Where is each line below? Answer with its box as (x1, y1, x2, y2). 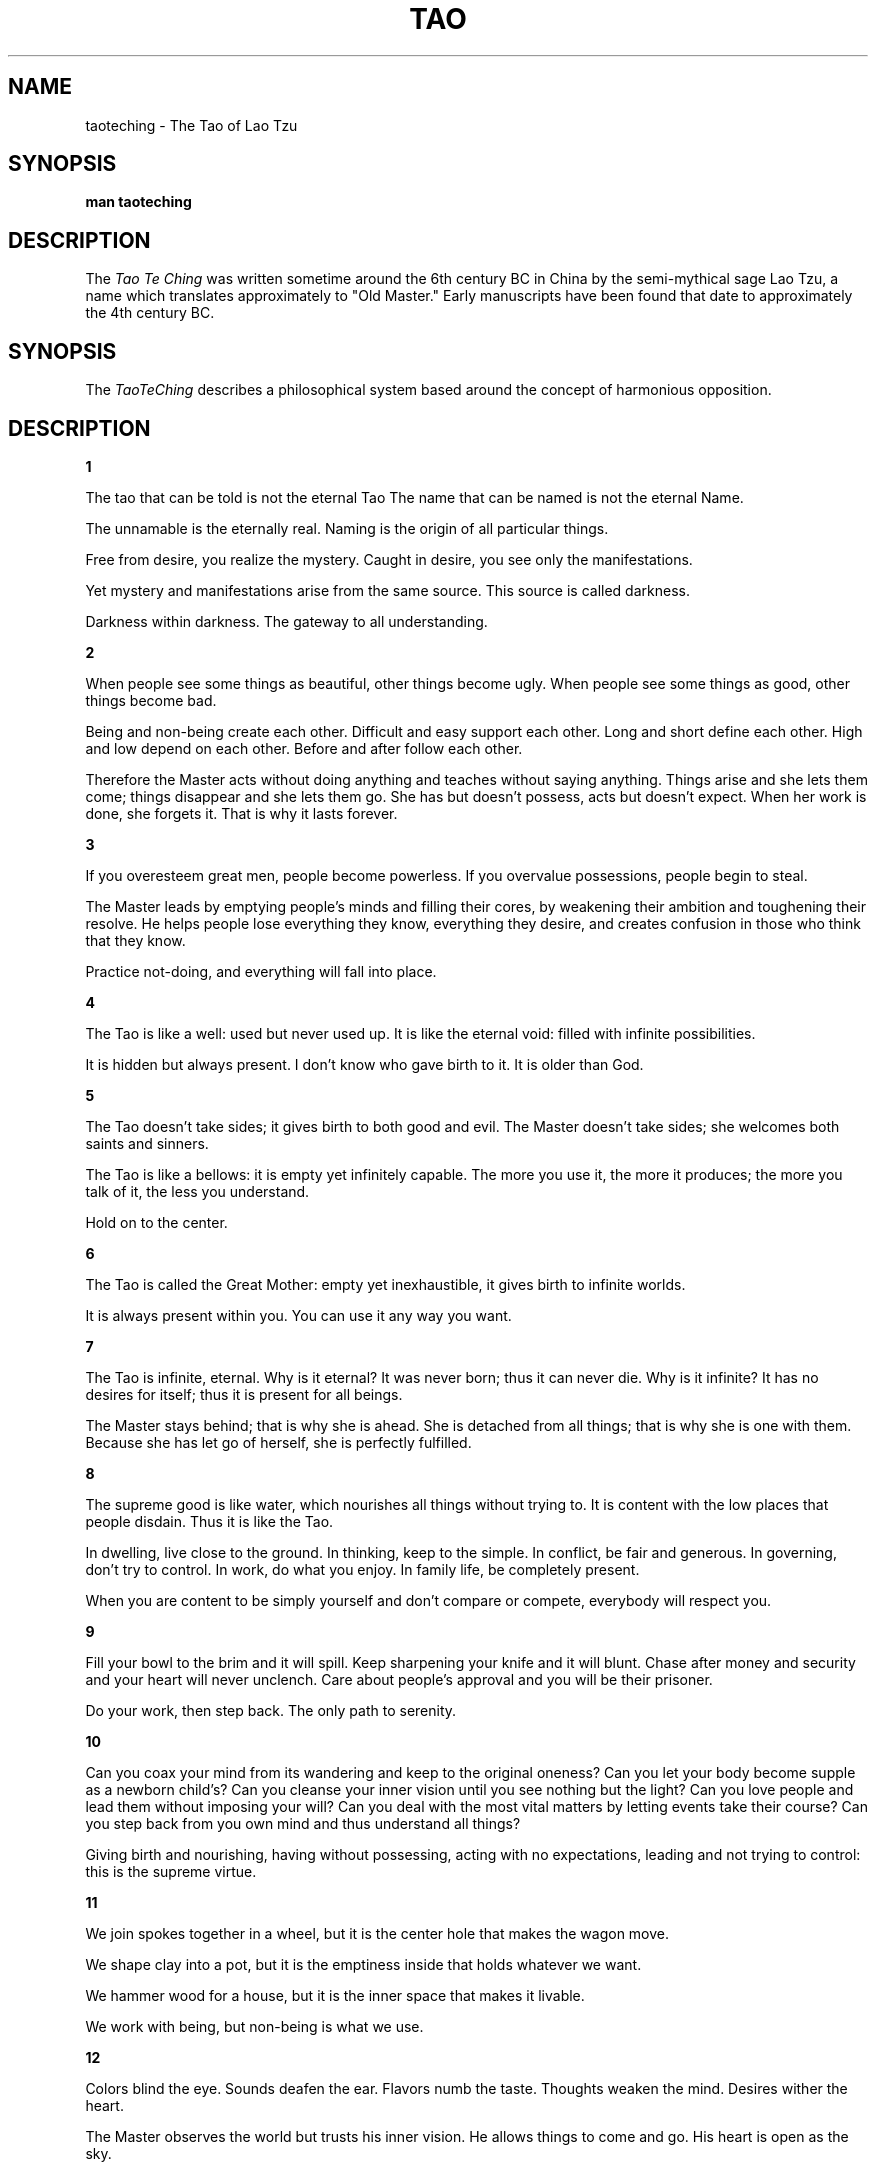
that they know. (85, 931, 186, 949)
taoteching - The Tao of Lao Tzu (85, 116, 298, 134)
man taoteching (85, 193, 192, 211)
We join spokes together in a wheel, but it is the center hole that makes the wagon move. (85, 1924, 670, 1942)
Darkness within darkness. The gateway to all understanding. (85, 612, 488, 630)
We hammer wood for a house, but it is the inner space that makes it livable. (85, 1986, 585, 2004)
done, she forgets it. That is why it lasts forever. (85, 804, 398, 822)
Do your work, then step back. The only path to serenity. (85, 1701, 457, 1719)
